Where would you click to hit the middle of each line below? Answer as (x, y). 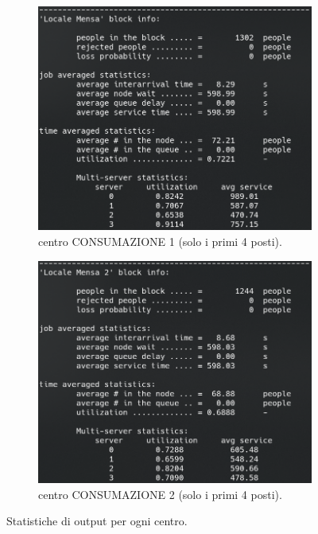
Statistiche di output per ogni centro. (97, 521)
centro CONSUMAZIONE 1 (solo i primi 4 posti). (160, 241)
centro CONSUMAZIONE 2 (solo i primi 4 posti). (160, 494)
